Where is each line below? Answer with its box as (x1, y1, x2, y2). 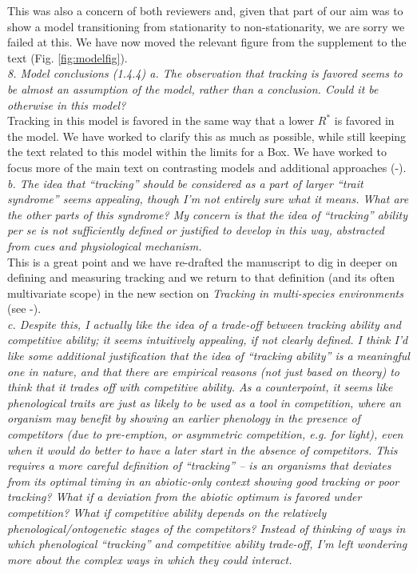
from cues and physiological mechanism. (7, 237, 202, 254)
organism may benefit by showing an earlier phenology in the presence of (7, 410, 360, 427)
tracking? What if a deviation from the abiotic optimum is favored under (7, 488, 362, 505)
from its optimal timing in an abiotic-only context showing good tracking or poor (7, 472, 399, 489)
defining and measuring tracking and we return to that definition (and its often (7, 269, 395, 286)
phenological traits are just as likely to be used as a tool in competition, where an (7, 394, 401, 411)
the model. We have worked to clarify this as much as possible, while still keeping (7, 127, 407, 144)
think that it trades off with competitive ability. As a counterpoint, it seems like (7, 379, 393, 395)
